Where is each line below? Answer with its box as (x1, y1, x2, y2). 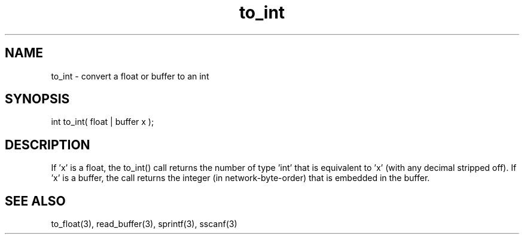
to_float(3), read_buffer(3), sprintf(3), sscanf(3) (51, 219, 237, 229)
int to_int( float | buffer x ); (51, 117, 154, 127)
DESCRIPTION (5, 137, 90, 152)
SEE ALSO (5, 193, 66, 209)
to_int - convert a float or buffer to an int (51, 71, 209, 81)
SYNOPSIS (5, 91, 70, 107)
